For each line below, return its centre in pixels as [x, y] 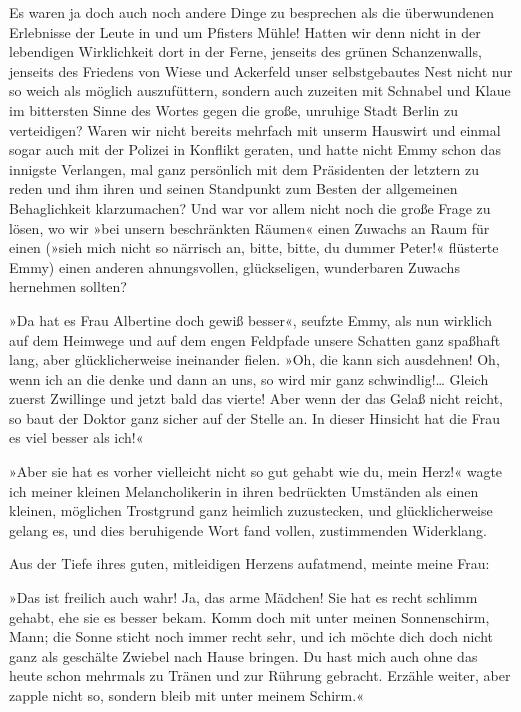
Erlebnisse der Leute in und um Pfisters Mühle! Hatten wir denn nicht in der [245, 31]
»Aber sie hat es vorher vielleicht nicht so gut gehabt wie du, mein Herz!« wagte [256, 471]
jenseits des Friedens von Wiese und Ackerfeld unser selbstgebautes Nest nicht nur [261, 70]
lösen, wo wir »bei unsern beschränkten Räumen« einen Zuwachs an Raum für [249, 227]
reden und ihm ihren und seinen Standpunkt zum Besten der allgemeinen [233, 188]
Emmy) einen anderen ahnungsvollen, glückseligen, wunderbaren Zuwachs [234, 266]
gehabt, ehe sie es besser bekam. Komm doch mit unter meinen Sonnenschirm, [249, 616]
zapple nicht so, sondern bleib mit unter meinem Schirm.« [186, 695]
